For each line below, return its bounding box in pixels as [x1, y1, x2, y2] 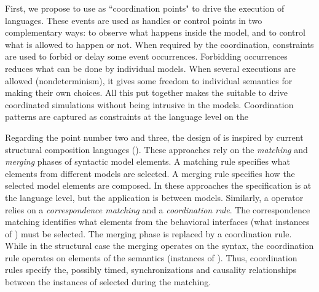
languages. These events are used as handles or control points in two [5, 14, 262, 26]
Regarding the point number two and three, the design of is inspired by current [5, 130, 304, 143]
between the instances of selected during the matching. [5, 275, 211, 288]
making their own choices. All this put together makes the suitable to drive [5, 86, 288, 99]
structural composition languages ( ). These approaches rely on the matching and [5, 143, 308, 156]
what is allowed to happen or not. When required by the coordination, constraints [5, 37, 314, 50]
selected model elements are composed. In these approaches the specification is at [5, 179, 312, 192]
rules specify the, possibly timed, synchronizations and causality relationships [5, 263, 297, 276]
